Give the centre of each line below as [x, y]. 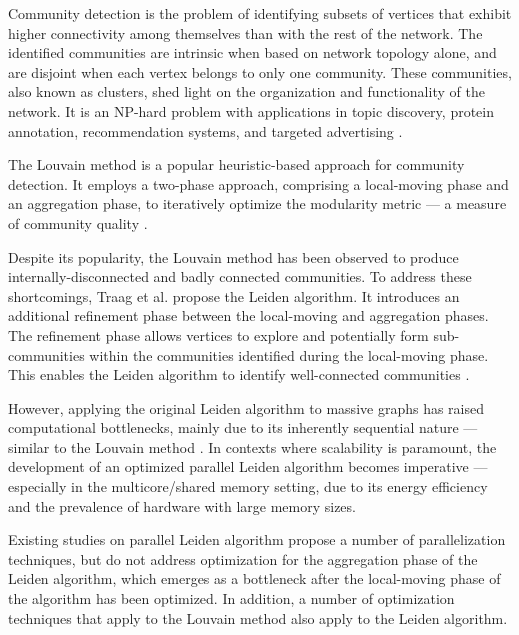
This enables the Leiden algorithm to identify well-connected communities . [239, 374]
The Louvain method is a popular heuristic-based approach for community [236, 164]
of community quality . [78, 222]
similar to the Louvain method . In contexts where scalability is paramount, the [252, 446]
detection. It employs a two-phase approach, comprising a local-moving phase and [258, 183]
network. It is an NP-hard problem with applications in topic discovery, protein [251, 110]
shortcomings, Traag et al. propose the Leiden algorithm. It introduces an [234, 295]
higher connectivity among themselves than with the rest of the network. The [245, 32]
